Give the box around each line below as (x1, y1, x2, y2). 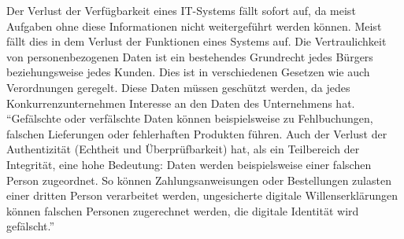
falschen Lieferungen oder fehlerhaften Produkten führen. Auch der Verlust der (6, 125, 387, 142)
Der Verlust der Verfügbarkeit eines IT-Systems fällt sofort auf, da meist (6, 2, 356, 18)
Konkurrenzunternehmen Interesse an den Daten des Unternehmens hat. (6, 94, 355, 111)
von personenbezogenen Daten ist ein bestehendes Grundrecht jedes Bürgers (6, 48, 373, 64)
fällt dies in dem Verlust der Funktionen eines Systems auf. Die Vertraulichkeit (6, 33, 387, 50)
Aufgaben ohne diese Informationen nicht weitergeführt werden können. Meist (6, 17, 382, 34)
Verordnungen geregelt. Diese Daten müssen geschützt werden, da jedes (6, 79, 350, 95)
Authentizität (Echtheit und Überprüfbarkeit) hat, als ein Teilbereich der (6, 141, 360, 157)
